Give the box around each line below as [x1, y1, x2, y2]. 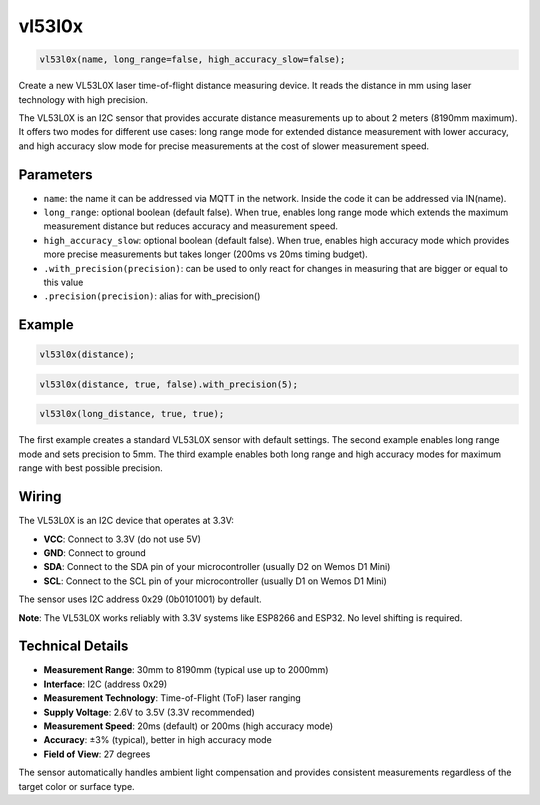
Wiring [18, 488, 62, 505]
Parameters [18, 166, 93, 183]
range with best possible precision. [18, 462, 164, 474]
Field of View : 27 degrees [43, 748, 151, 760]
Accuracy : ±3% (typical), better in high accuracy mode [43, 734, 272, 746]
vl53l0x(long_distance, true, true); [39, 408, 225, 420]
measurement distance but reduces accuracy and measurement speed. [43, 220, 339, 232]
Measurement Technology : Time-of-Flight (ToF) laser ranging [43, 692, 301, 704]
